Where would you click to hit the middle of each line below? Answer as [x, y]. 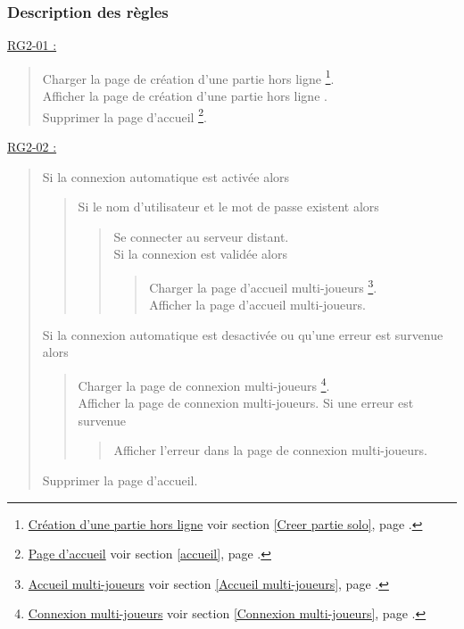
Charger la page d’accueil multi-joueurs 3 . [263, 286]
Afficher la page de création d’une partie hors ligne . [185, 96]
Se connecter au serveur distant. [201, 236]
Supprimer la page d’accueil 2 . [124, 115]
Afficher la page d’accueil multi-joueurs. [258, 305]
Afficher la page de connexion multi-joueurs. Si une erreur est [246, 403]
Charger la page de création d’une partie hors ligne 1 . [188, 77]
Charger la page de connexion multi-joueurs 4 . [204, 384]
